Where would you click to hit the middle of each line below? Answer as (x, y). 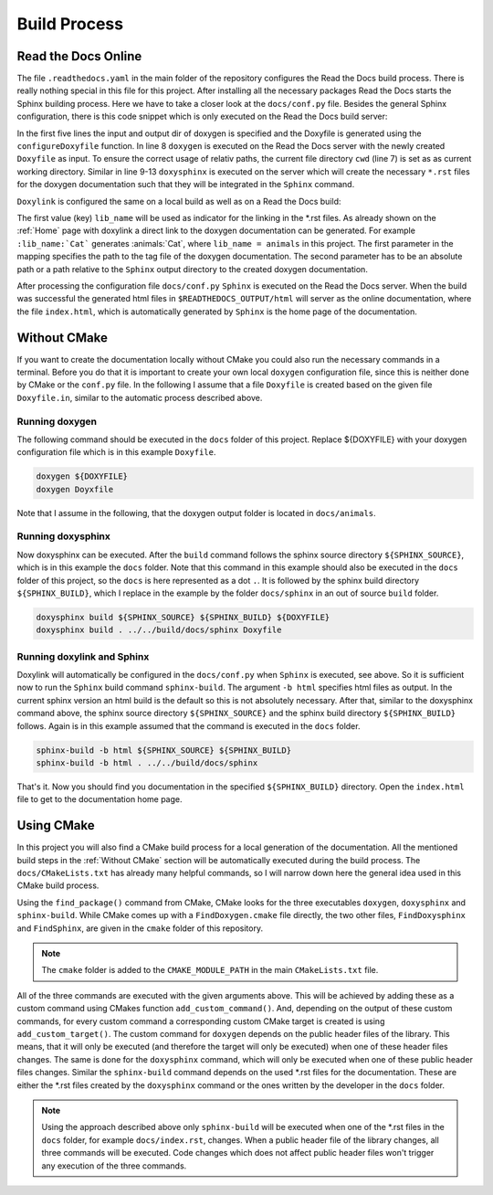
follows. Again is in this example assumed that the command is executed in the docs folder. (189, 725)
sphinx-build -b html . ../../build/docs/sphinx (147, 763)
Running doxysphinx (64, 536)
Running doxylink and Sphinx (83, 656)
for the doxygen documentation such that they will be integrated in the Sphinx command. (186, 185)
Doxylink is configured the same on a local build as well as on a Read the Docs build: (179, 201)
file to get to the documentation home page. (100, 799)
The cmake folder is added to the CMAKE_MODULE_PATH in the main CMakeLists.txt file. (210, 970)
